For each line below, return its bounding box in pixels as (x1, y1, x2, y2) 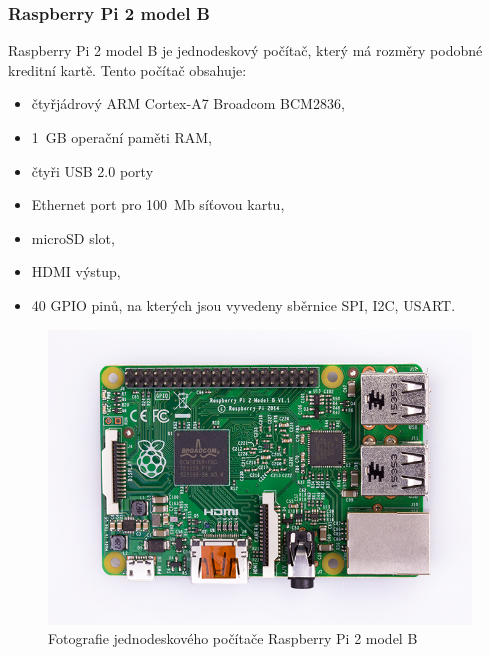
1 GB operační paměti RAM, (31, 127, 212, 147)
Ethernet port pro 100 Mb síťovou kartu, (31, 194, 285, 215)
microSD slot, (31, 227, 115, 248)
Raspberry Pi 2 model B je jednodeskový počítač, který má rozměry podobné (8, 40, 483, 61)
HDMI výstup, (31, 261, 121, 282)
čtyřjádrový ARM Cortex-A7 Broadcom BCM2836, (31, 93, 345, 114)
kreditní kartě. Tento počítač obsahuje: (8, 59, 247, 80)
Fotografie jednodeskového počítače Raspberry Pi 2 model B (48, 628, 418, 649)
